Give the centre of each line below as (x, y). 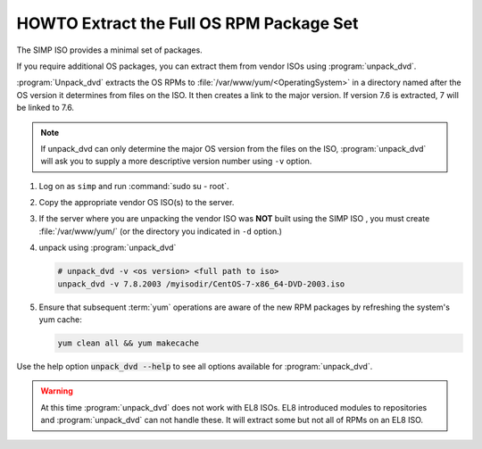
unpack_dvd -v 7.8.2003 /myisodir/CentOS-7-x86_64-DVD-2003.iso (201, 284)
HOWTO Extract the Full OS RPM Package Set (187, 23)
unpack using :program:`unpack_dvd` (108, 248)
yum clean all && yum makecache (129, 343)
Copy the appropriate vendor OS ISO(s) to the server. (137, 203)
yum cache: (60, 319)
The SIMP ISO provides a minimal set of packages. (109, 50)
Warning (57, 391)
